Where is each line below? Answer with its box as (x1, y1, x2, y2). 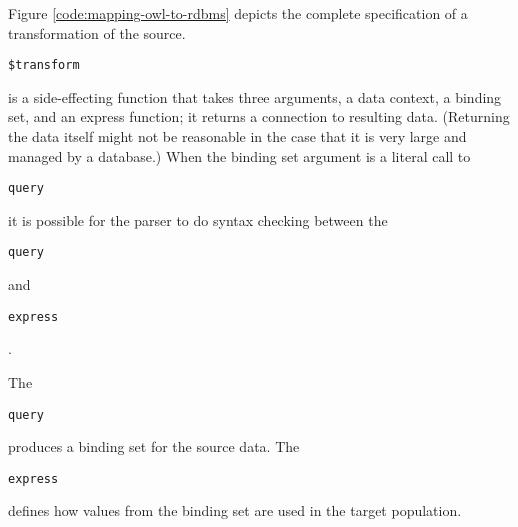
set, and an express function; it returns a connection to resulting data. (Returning (8, 106, 510, 127)
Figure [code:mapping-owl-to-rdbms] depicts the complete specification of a (8, 3, 468, 23)
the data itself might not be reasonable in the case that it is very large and (8, 126, 467, 147)
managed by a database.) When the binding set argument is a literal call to (8, 145, 471, 166)
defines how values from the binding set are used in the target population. (8, 500, 462, 521)
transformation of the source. (8, 22, 186, 43)
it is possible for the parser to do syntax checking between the (8, 209, 388, 230)
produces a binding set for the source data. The (8, 436, 300, 457)
